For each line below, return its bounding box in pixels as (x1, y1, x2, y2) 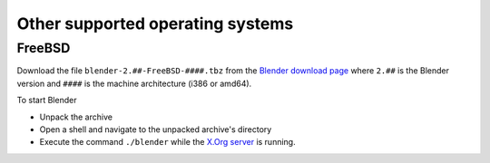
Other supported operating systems (16, 14, 294, 34)
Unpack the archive (39, 111, 113, 122)
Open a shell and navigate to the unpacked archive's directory (39, 123, 272, 135)
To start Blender (16, 95, 77, 106)
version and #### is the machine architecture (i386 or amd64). (16, 78, 252, 89)
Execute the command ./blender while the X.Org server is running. (39, 137, 296, 148)
